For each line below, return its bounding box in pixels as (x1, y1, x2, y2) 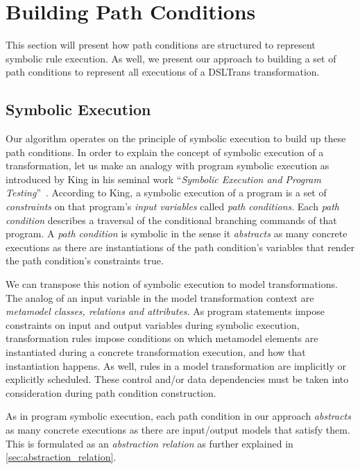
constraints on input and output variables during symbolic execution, (6, 317, 300, 332)
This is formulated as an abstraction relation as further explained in (6, 436, 293, 450)
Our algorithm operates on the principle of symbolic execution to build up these (6, 131, 346, 146)
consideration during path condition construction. (6, 385, 216, 400)
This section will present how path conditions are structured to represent (6, 37, 316, 52)
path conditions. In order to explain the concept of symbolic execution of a (6, 144, 324, 159)
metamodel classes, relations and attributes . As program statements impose (6, 304, 325, 318)
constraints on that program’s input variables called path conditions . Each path (6, 199, 340, 214)
